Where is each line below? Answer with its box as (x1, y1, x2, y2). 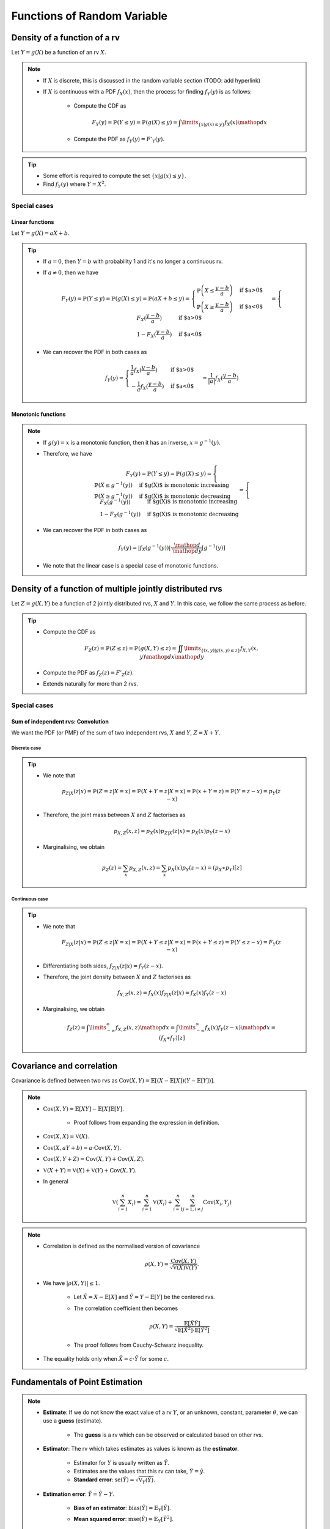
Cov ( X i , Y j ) (202, 1199, 232, 1207)
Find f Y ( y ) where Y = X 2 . (43, 180, 106, 190)
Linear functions (11, 218, 54, 226)
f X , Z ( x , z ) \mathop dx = (115, 1024, 175, 1032)
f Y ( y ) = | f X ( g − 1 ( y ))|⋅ (118, 543, 173, 553)
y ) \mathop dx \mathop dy (139, 653, 204, 660)
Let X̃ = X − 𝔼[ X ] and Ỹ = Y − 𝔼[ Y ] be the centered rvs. (73, 1294, 215, 1301)
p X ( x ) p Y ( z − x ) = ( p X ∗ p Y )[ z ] (167, 864, 242, 873)
